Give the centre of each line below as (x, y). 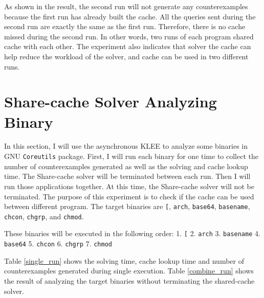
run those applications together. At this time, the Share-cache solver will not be (129, 186)
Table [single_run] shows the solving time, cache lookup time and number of (124, 260)
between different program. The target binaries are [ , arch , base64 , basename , (127, 206)
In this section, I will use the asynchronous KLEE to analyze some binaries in (126, 146)
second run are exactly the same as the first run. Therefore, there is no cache (125, 26)
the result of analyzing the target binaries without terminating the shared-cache (129, 280)
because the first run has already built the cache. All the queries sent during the (130, 16)
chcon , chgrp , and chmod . (44, 216)
